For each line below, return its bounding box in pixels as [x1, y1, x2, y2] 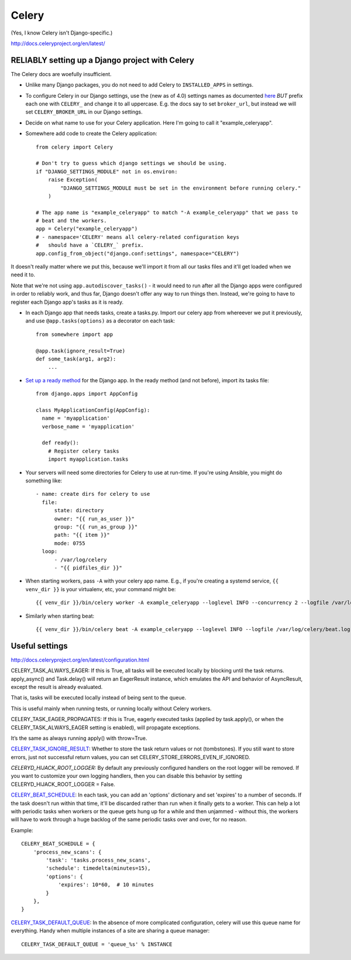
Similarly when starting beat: [25, 612, 95, 619]
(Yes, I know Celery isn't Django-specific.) [11, 29, 113, 36]
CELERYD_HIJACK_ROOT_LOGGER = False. [11, 780, 115, 787]
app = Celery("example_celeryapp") [36, 225, 138, 232]
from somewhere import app [36, 331, 113, 338]
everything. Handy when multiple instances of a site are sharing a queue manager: [11, 927, 210, 934]
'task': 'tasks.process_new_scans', [46, 857, 152, 863]
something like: [25, 477, 63, 484]
